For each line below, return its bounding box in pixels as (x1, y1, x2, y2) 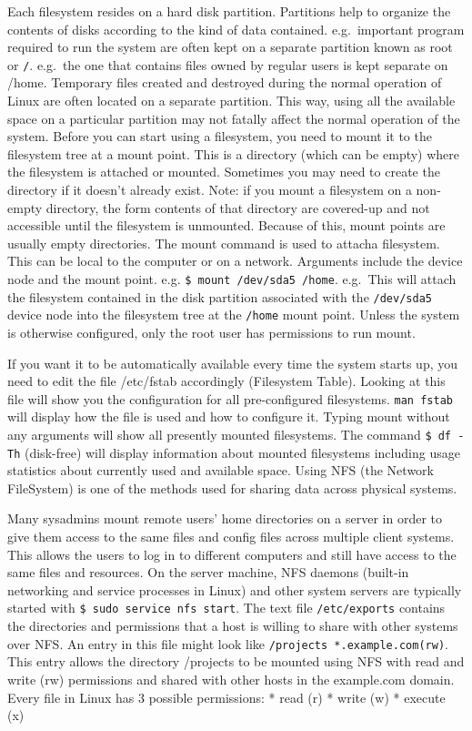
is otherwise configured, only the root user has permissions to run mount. (7, 322, 416, 341)
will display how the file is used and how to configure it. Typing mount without (7, 407, 450, 426)
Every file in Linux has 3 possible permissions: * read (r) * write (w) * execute (7, 687, 446, 706)
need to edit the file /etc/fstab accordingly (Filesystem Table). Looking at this (7, 371, 446, 391)
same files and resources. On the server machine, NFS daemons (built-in (7, 563, 409, 582)
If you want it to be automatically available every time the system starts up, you (7, 353, 458, 372)
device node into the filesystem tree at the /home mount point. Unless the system (7, 305, 460, 324)
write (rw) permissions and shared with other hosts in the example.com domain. (7, 669, 455, 688)
